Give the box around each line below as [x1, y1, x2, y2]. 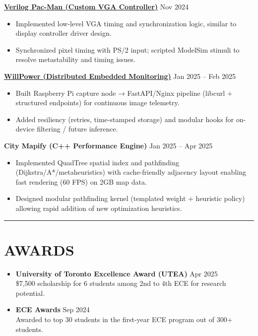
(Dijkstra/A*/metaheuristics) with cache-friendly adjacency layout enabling [15, 167, 246, 177]
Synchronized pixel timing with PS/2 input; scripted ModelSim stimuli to [15, 44, 240, 55]
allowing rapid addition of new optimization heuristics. [15, 202, 182, 213]
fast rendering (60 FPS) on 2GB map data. [15, 176, 147, 187]
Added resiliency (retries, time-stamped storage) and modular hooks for [15, 114, 234, 124]
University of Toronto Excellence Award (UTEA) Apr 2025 [15, 268, 218, 278]
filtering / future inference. [37, 124, 118, 134]
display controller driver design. [15, 28, 112, 38]
